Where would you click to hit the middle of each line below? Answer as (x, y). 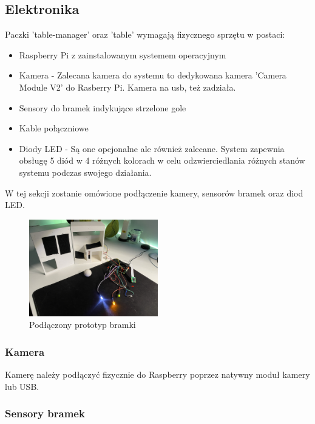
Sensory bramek (45, 413)
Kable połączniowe (54, 128)
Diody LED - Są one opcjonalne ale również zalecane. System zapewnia (152, 148)
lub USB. (22, 386)
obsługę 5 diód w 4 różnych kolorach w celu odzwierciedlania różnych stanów (162, 160)
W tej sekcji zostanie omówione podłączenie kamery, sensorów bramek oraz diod (154, 193)
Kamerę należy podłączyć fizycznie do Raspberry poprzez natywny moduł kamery (157, 374)
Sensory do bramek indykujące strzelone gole (103, 107)
